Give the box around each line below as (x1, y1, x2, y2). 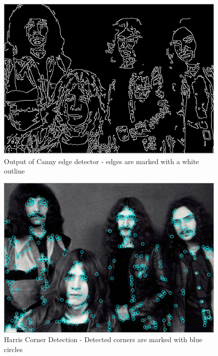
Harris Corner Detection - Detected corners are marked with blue (4, 334, 203, 345)
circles (4, 344, 23, 354)
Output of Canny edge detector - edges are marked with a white (4, 156, 199, 166)
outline (4, 166, 25, 176)
